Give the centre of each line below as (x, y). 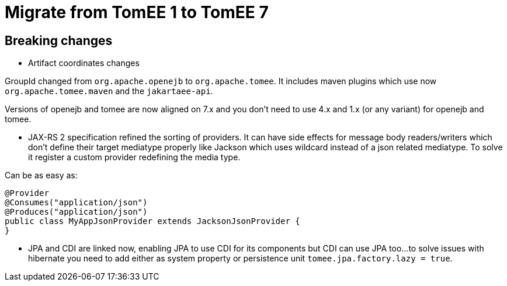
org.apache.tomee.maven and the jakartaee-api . (109, 91)
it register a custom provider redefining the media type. (134, 157)
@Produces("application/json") (76, 212)
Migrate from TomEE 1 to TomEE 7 (137, 12)
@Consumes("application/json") (76, 203)
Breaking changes (59, 40)
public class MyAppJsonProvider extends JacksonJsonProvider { (152, 221)
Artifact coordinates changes (84, 63)
